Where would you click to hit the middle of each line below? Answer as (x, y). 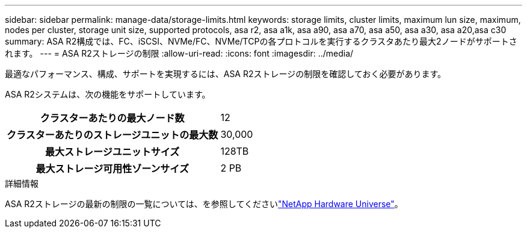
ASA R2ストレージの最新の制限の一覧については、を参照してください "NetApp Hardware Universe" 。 (204, 204)
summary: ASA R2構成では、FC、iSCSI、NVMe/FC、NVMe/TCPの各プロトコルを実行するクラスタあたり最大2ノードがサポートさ (261, 41)
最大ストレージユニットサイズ (112, 152)
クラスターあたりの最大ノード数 (112, 118)
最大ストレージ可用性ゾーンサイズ (112, 169)
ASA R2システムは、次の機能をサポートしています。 (108, 94)
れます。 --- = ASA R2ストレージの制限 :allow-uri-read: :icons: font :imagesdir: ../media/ (179, 53)
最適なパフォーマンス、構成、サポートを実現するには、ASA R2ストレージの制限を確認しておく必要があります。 (225, 74)
